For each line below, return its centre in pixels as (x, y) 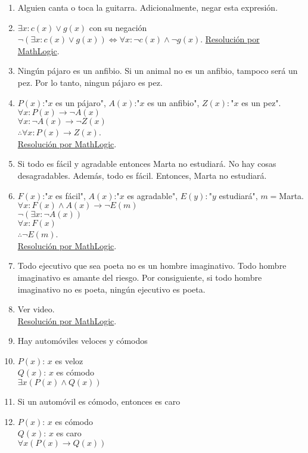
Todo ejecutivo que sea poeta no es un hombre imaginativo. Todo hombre (152, 266)
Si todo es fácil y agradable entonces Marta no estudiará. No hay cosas (147, 164)
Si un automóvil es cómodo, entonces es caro (99, 401)
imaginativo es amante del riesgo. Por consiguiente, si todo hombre (140, 277)
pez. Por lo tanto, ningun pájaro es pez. (90, 82)
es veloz (69, 360)
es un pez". (261, 102)
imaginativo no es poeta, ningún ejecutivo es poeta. (111, 289)
